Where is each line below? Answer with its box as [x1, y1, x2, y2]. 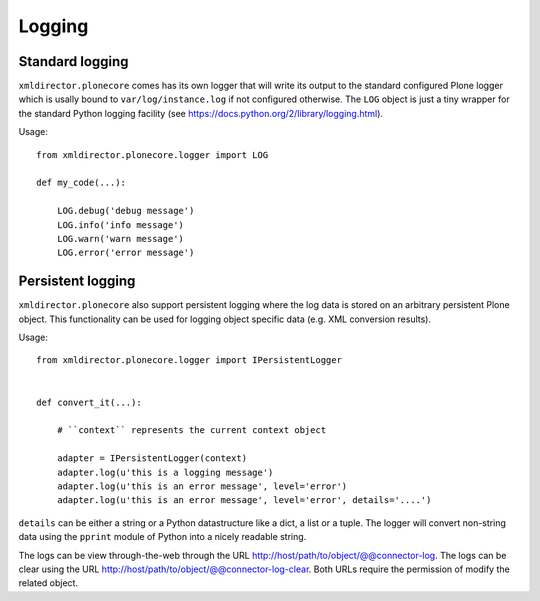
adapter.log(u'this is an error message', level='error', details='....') [56, 495, 432, 506]
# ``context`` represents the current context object [56, 425, 327, 436]
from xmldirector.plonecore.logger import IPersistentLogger [36, 355, 342, 366]
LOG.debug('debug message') [56, 205, 195, 217]
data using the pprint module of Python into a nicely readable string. [18, 531, 307, 543]
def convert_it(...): [36, 396, 142, 408]
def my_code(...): [36, 177, 127, 189]
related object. [18, 577, 79, 589]
